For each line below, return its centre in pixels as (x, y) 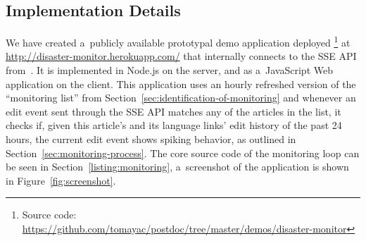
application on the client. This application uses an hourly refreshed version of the (181, 84)
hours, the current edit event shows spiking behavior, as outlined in (151, 139)
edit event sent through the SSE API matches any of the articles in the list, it (173, 111)
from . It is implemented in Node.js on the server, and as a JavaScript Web (169, 70)
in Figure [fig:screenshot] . (61, 180)
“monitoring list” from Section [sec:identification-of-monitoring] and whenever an (181, 98)
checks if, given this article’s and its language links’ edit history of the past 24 (174, 125)
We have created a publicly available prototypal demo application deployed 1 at (178, 41)
